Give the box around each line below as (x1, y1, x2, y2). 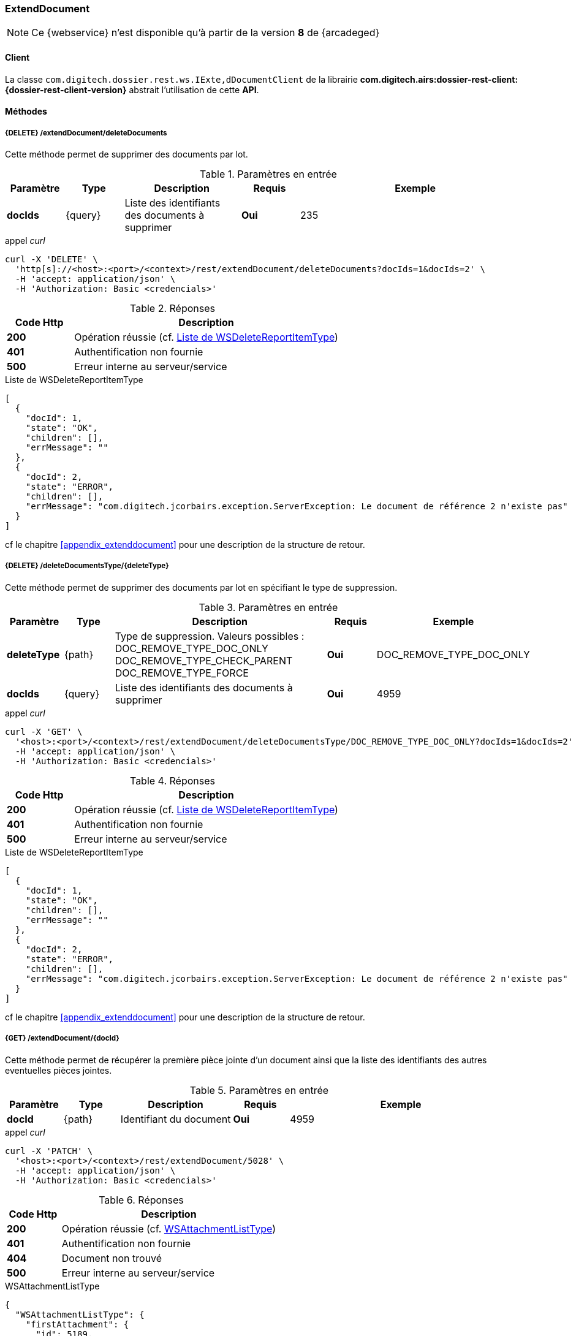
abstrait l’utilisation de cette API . (129, 84, 259, 95)
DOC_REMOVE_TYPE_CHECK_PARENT (115, 654, 293, 667)
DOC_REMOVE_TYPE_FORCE (115, 666, 249, 679)
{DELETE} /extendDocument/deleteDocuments (5, 128, 167, 137)
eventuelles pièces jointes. (5, 1065, 112, 1076)
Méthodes (5, 106, 47, 117)
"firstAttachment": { (25, 1319, 129, 1329)
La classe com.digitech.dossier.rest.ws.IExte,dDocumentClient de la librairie (5, 74, 358, 85)
